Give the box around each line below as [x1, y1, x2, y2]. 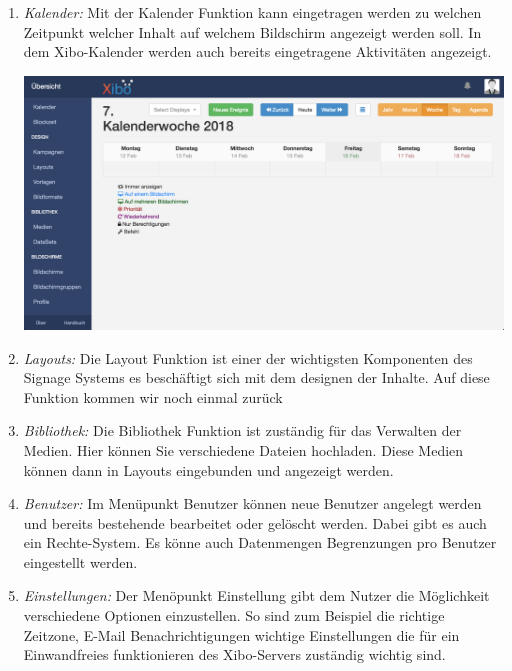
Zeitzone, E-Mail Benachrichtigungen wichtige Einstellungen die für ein [23, 624, 460, 645]
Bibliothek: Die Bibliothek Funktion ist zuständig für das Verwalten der [23, 420, 462, 441]
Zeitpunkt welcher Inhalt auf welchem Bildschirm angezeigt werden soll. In [23, 21, 482, 42]
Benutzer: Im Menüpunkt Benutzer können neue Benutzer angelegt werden [23, 493, 482, 514]
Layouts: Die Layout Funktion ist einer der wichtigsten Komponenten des [23, 347, 473, 368]
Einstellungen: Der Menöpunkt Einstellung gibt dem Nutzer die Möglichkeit [23, 585, 490, 606]
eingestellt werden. [23, 551, 138, 572]
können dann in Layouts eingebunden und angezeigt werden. [23, 459, 394, 480]
